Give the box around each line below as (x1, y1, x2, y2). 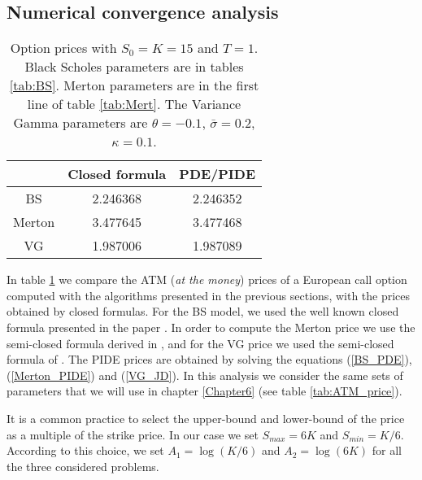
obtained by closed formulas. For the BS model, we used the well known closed (7, 303, 399, 320)
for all (372, 442, 402, 459)
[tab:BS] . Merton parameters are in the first (9, 76, 259, 95)
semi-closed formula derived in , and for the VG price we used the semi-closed (7, 334, 394, 351)
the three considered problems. (7, 457, 159, 474)
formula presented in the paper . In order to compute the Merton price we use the (7, 318, 415, 335)
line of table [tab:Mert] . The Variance (27, 94, 241, 114)
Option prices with (10, 38, 117, 58)
